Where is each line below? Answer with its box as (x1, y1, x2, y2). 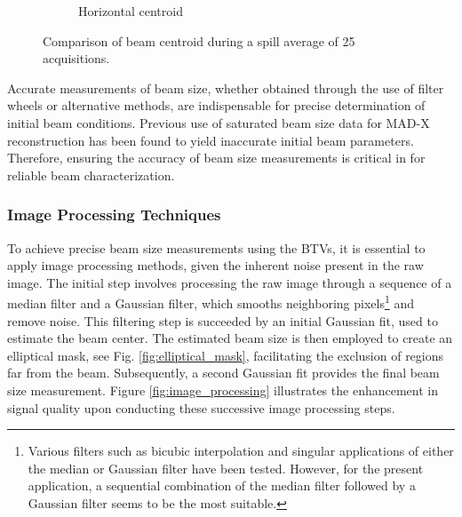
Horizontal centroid (78, 2, 183, 20)
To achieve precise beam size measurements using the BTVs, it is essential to (7, 238, 426, 257)
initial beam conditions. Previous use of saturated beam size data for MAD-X (7, 113, 430, 131)
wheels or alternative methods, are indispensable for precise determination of (7, 96, 426, 115)
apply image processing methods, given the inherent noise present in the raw (7, 256, 424, 274)
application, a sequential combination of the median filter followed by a (28, 476, 416, 495)
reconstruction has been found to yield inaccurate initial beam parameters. (7, 131, 414, 149)
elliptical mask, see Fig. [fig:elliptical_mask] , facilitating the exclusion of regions (7, 346, 444, 364)
